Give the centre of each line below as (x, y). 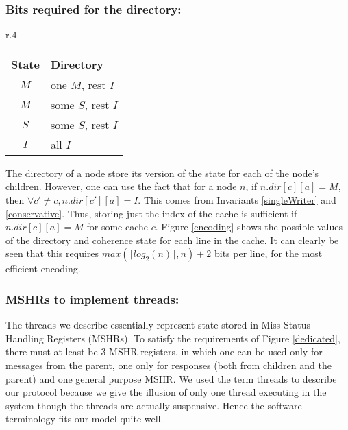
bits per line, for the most (268, 253)
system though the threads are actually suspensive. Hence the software (154, 405)
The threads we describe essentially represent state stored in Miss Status (158, 325)
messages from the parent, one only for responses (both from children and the (169, 365)
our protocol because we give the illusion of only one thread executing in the (166, 392)
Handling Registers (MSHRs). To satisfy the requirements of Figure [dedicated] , (173, 338)
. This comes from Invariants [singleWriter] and (237, 200)
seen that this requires (52, 253)
